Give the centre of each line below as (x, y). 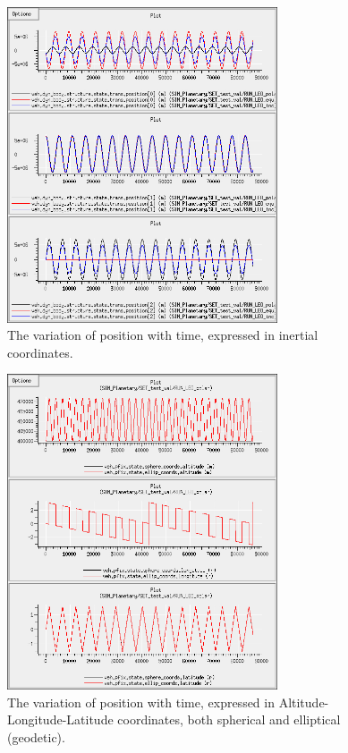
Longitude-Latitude (60, 719)
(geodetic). (36, 736)
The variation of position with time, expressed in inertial (163, 335)
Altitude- (304, 702)
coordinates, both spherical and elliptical (229, 719)
